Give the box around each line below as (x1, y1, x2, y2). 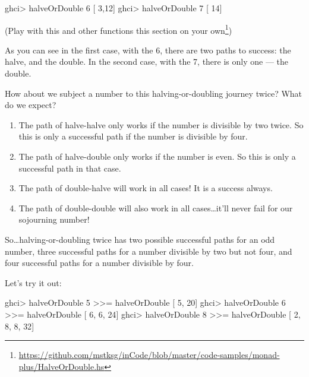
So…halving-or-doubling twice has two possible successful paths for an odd (5, 233, 275, 245)
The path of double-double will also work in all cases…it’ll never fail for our (18, 201, 293, 214)
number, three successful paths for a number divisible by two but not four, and (5, 245, 292, 257)
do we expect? (5, 99, 56, 111)
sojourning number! (18, 213, 90, 226)
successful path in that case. (18, 161, 121, 174)
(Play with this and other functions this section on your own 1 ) (5, 22, 232, 36)
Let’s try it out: (5, 276, 62, 289)
